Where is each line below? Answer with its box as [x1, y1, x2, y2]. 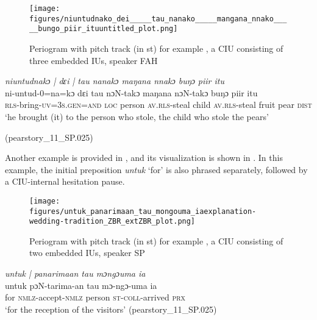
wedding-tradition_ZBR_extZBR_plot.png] [29, 217, 196, 226]
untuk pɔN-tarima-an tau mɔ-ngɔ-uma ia [5, 279, 157, 291]
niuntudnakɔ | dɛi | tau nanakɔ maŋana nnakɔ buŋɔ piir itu [5, 74, 225, 87]
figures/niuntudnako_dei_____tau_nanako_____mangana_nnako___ [29, 14, 287, 23]
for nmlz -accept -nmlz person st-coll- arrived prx [5, 291, 186, 304]
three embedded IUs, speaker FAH [29, 54, 158, 66]
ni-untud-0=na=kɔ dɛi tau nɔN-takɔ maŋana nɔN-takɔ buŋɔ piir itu [5, 86, 258, 99]
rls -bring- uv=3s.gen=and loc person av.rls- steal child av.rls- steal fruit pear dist [5, 98, 312, 111]
